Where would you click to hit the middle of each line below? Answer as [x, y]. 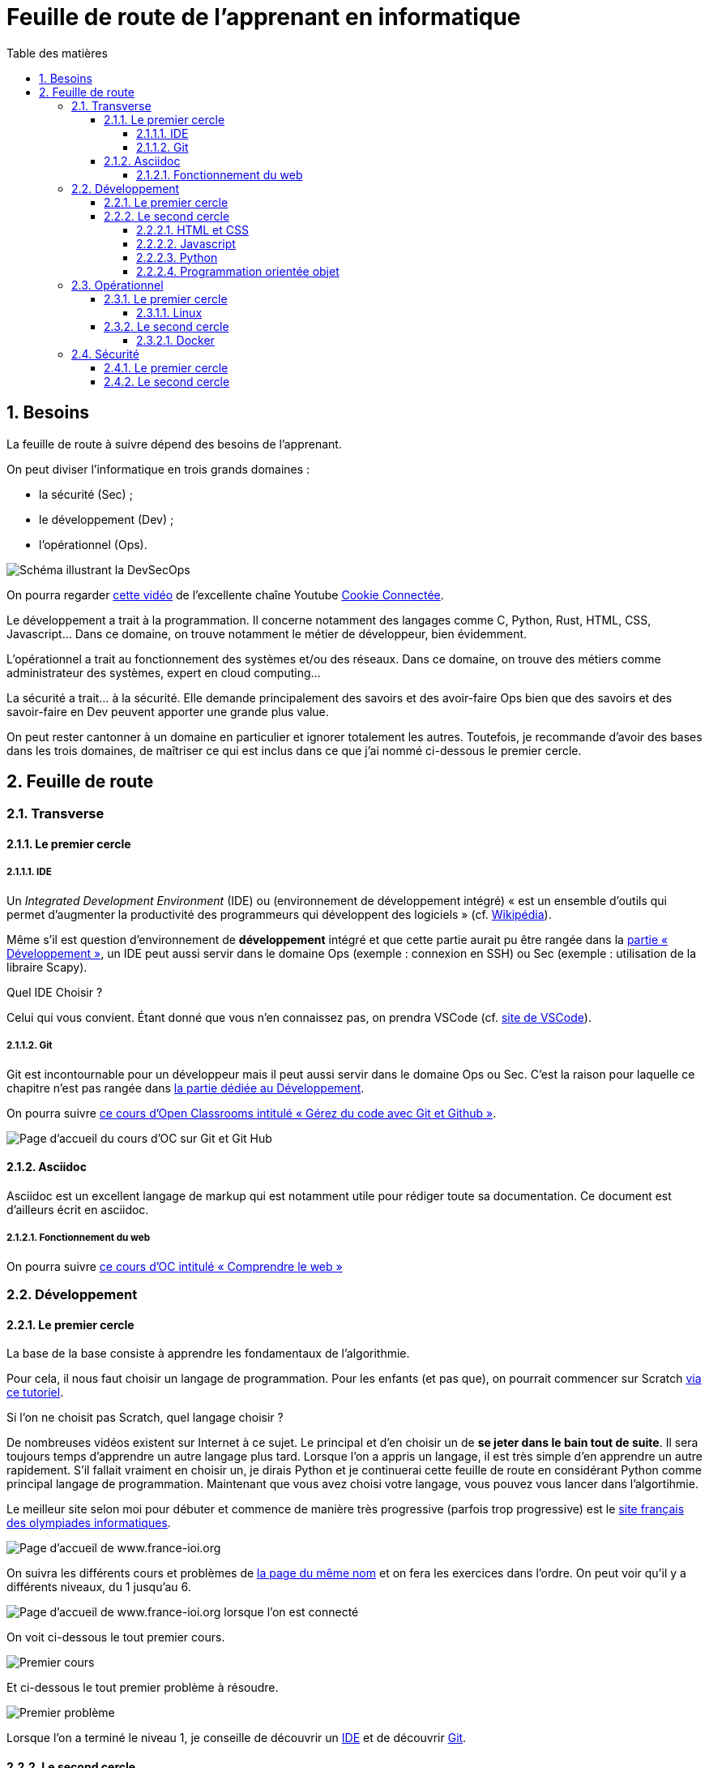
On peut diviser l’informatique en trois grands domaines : [158, 469]
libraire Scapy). [47, 967]
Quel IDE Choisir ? [55, 992]
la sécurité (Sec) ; [86, 494]
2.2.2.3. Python [177, 257]
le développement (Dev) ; [107, 519]
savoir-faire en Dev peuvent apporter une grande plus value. [168, 711]
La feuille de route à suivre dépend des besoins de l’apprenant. [174, 444]
